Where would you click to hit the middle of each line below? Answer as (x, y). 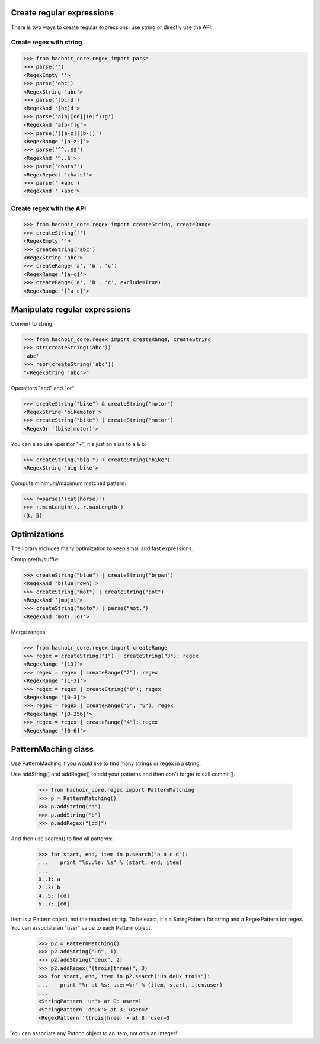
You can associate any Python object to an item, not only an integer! (94, 1033)
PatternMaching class (52, 749)
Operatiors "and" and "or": (44, 388)
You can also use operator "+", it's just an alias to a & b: (79, 444)
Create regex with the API (49, 208)
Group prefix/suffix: (35, 559)
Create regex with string (47, 43)
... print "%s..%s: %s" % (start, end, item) (110, 862)
